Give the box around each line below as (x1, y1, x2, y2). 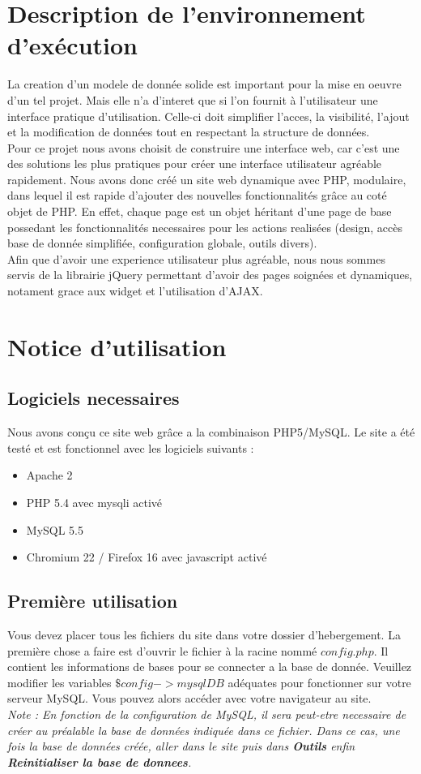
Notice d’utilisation (7, 329, 227, 363)
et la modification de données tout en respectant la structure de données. (7, 123, 370, 140)
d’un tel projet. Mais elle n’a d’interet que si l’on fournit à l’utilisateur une (7, 91, 378, 108)
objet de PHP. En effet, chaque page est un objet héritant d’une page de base (7, 203, 392, 220)
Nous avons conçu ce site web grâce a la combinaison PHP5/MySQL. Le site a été (7, 424, 415, 441)
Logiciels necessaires (7, 385, 180, 411)
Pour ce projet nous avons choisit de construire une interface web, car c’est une (7, 139, 400, 156)
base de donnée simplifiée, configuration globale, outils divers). (7, 234, 317, 252)
